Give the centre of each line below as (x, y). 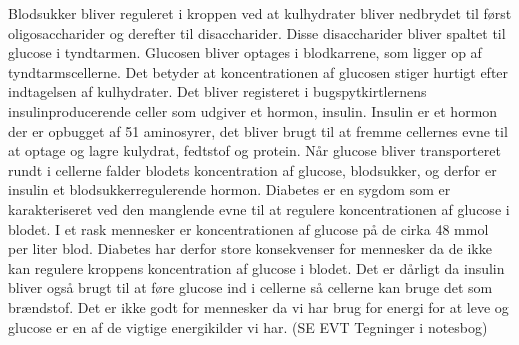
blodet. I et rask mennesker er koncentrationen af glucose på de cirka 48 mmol (248, 228)
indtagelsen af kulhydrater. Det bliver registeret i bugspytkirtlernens (217, 91)
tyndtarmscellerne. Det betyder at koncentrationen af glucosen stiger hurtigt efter (258, 71)
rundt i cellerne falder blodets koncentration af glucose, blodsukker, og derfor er (252, 169)
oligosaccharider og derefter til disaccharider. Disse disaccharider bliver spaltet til (257, 32)
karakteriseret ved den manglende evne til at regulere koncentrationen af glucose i (259, 208)
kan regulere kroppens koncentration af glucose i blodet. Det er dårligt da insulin (256, 267)
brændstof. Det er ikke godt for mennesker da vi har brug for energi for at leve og (258, 306)
